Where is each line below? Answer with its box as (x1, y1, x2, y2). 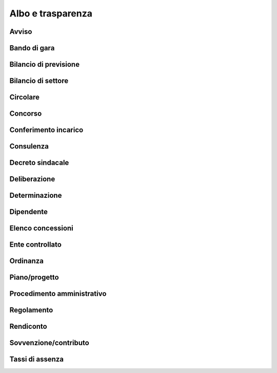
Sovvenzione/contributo (9, 339, 89, 347)
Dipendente (9, 208, 48, 216)
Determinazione (9, 191, 62, 200)
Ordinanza (9, 257, 44, 266)
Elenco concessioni (9, 224, 74, 233)
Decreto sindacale (9, 158, 69, 167)
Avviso (9, 27, 32, 36)
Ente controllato (9, 240, 62, 249)
